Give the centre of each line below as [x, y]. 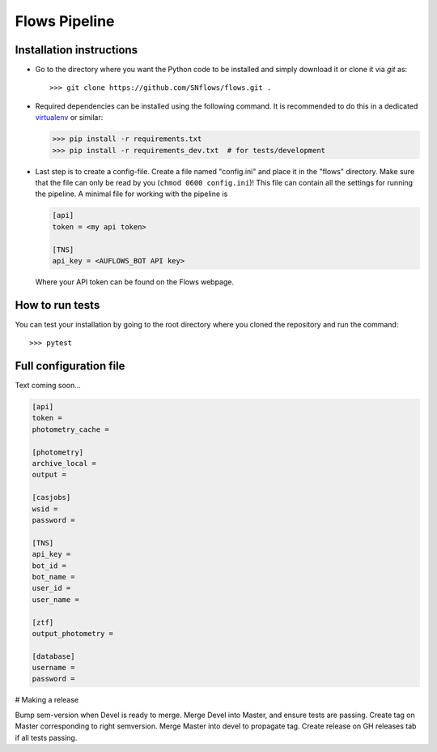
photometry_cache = [70, 429]
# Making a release [47, 700]
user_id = [51, 588]
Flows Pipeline [65, 21]
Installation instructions [76, 50]
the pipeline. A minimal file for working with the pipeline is [132, 194]
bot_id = [49, 566]
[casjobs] [51, 498]
